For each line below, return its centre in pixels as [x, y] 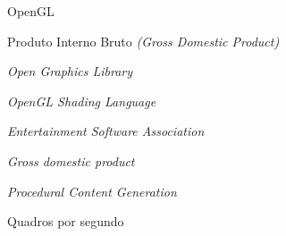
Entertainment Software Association [106, 131]
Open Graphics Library [70, 71]
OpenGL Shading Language [82, 101]
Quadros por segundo [66, 221]
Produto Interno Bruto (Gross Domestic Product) [143, 41]
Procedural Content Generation [92, 191]
